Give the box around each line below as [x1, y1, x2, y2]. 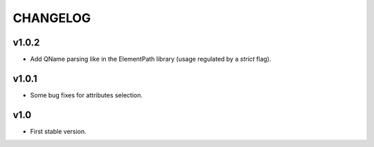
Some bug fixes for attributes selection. [30, 90, 143, 99]
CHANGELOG [12, 10, 91, 26]
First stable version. [30, 127, 87, 135]
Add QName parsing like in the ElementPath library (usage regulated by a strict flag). [30, 55, 271, 63]
